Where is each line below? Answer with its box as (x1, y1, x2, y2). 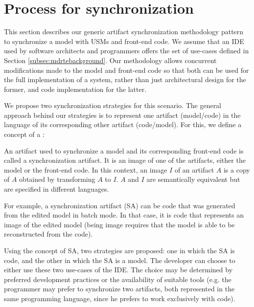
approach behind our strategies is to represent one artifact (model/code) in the (4, 110, 241, 120)
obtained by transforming (19, 174, 95, 184)
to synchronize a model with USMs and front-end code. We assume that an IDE (4, 36, 244, 46)
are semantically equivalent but (146, 174, 240, 184)
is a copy (223, 164, 250, 175)
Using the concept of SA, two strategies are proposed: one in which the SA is (4, 245, 235, 255)
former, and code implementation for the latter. (4, 84, 147, 94)
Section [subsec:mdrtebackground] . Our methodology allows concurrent (4, 55, 217, 65)
